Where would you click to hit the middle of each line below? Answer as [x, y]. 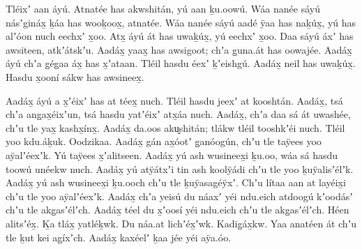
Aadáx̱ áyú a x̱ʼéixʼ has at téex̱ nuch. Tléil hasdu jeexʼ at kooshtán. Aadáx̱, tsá [174, 100]
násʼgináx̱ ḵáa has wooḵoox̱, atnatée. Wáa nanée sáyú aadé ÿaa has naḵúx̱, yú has [181, 22]
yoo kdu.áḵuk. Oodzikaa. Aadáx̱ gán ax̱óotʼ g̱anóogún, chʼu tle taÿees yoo [164, 141]
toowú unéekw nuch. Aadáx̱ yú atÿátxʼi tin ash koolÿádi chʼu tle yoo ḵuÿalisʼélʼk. [180, 168]
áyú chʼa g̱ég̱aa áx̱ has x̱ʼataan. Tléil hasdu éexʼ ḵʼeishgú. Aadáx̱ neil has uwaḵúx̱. [181, 63]
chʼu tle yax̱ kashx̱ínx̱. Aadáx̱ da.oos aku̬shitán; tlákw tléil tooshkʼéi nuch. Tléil [175, 127]
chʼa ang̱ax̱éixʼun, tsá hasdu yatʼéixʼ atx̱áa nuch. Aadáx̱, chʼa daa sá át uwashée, [178, 114]
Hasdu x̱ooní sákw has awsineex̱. [75, 76]
